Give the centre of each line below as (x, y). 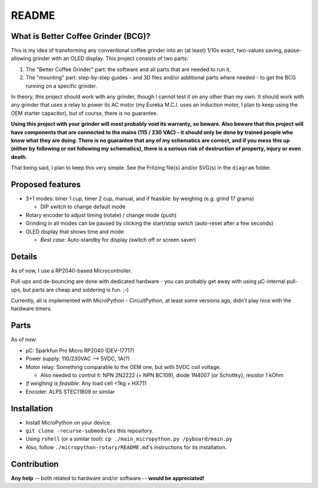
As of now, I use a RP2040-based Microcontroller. (72, 270)
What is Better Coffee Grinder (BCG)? (81, 36)
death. (19, 157)
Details (24, 256)
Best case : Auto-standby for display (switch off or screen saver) (118, 240)
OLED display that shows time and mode (75, 231)
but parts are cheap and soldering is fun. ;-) (76, 290)
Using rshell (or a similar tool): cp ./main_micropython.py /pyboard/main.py (129, 439)
